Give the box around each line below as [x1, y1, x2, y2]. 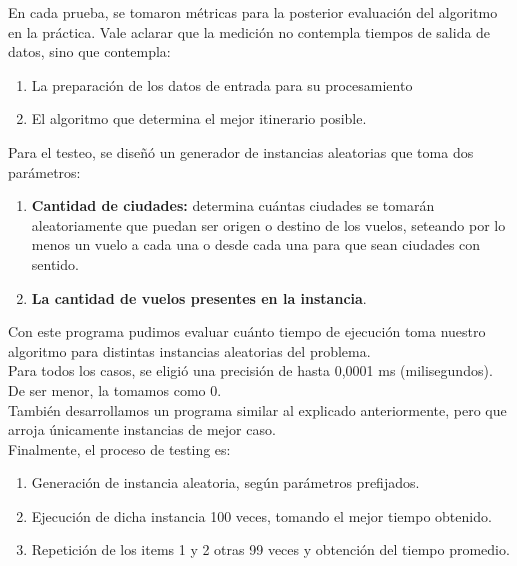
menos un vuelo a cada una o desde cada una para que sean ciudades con [31, 234, 481, 255]
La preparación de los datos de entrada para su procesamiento [31, 74, 413, 95]
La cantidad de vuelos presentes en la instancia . [31, 287, 367, 308]
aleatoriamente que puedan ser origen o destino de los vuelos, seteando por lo [31, 214, 506, 235]
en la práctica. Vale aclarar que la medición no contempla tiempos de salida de [8, 21, 491, 42]
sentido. [31, 253, 79, 274]
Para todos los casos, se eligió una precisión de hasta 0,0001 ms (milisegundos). [8, 360, 493, 381]
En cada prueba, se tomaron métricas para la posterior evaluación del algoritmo [8, 2, 498, 22]
